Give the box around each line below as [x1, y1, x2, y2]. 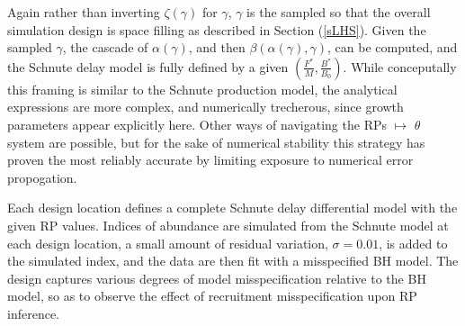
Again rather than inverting [7, 3, 160, 21]
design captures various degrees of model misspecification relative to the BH [7, 268, 426, 287]
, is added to [379, 233, 448, 252]
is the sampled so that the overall [246, 3, 431, 21]
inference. [7, 303, 59, 322]
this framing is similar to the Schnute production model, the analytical [7, 79, 398, 98]
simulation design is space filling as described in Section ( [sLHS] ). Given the [7, 20, 426, 39]
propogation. [7, 168, 77, 186]
